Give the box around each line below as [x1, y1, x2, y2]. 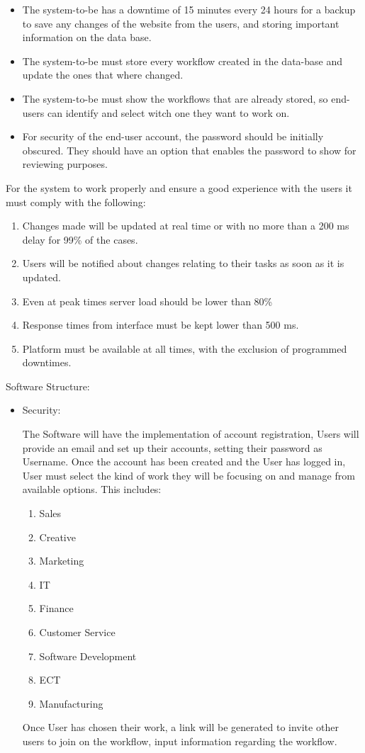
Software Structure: [6, 378, 90, 393]
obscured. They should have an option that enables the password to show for [22, 142, 356, 157]
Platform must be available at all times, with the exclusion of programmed [22, 341, 347, 356]
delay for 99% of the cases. [22, 232, 138, 247]
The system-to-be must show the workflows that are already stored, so [22, 91, 328, 106]
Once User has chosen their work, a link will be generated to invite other [22, 720, 339, 735]
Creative [39, 529, 76, 544]
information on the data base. [22, 30, 152, 45]
